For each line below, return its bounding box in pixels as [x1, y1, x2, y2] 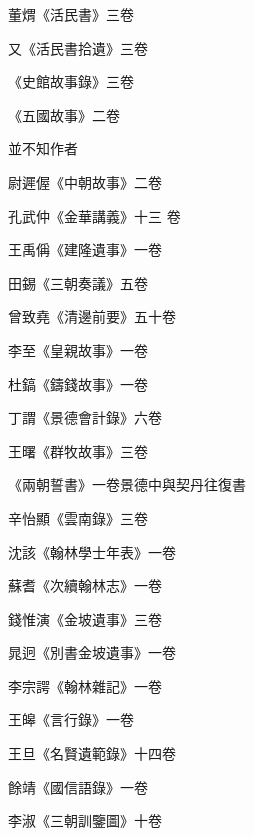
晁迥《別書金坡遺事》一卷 [8, 642, 176, 663]
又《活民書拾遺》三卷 [8, 37, 148, 58]
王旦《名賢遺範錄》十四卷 [8, 743, 176, 764]
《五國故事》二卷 [8, 104, 120, 125]
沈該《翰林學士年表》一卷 [8, 541, 176, 562]
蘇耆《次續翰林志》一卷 [8, 575, 162, 596]
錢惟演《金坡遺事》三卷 [8, 608, 162, 629]
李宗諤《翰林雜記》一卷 [8, 675, 162, 696]
